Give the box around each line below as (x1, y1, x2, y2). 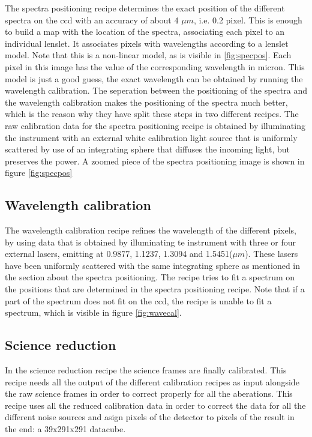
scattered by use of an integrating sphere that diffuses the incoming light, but (5, 143, 290, 155)
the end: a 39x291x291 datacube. (5, 423, 126, 435)
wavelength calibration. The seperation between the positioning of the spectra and (5, 84, 307, 97)
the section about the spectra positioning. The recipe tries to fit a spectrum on (5, 271, 295, 283)
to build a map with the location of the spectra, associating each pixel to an (5, 25, 285, 38)
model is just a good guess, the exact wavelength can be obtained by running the (5, 72, 303, 85)
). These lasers (245, 247, 298, 260)
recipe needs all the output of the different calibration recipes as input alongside (5, 375, 299, 388)
